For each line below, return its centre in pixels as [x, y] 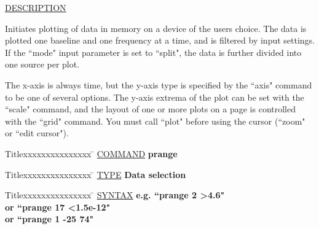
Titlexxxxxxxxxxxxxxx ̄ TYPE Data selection [96, 174]
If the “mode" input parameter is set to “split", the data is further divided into [153, 52]
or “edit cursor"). [37, 133]
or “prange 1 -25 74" [49, 219]
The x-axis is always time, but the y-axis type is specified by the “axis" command [159, 84]
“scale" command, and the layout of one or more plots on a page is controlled [150, 109]
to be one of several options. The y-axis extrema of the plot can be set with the [155, 97]
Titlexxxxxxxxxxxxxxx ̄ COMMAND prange [91, 153]
